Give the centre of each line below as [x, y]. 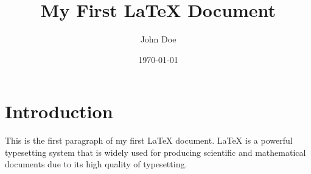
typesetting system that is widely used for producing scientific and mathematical [155, 152]
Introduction [59, 111]
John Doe [158, 39]
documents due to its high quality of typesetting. [96, 164]
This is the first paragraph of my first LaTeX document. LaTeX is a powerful [149, 140]
